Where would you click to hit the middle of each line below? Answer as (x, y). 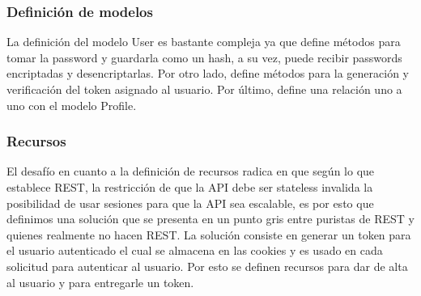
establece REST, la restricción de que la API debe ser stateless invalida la (190, 187)
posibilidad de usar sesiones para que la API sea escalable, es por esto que (190, 203)
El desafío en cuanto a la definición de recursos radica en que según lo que (191, 171)
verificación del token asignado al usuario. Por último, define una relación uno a (204, 89)
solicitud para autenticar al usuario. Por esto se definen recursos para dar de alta (207, 266)
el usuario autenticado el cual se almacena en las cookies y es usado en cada (195, 250)
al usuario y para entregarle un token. (100, 282)
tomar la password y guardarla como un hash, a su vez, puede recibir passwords (204, 57)
